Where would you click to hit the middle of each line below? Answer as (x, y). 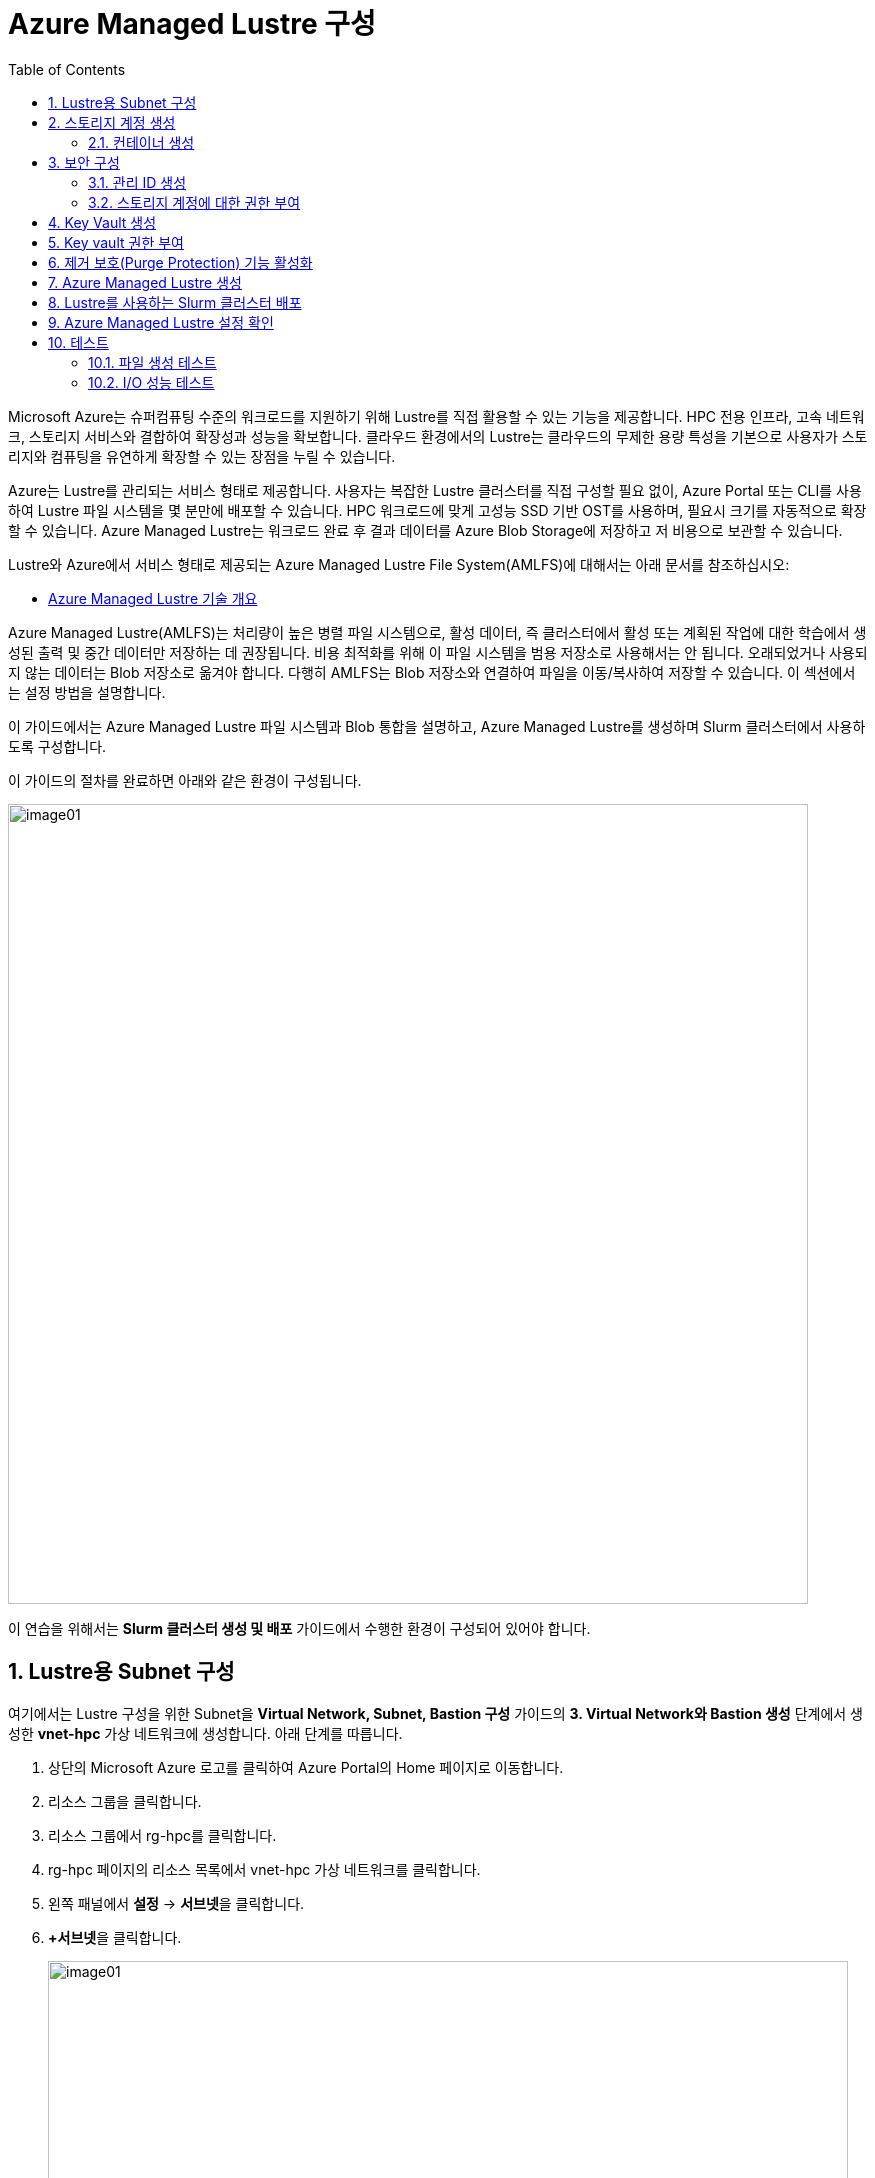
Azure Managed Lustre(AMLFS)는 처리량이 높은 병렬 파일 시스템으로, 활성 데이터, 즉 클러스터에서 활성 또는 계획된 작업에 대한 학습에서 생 (437, 632)
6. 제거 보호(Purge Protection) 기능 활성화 (180, 262)
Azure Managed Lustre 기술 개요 (153, 598)
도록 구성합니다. (57, 746)
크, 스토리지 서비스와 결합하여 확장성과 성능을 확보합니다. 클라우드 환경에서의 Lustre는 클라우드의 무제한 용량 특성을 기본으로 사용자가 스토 (438, 436)
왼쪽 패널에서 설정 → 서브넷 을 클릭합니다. (176, 1903)
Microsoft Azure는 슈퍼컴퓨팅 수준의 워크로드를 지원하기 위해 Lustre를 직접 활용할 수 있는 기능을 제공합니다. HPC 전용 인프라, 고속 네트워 (436, 416)
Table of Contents (67, 69)
